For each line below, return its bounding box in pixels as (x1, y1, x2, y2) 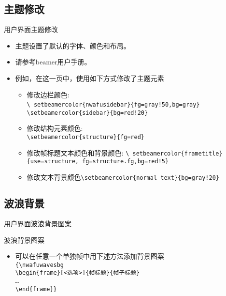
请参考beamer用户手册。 (15, 57, 91, 67)
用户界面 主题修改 (4, 24, 58, 34)
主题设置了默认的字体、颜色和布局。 (15, 40, 130, 50)
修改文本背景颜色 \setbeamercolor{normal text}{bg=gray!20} (27, 172, 219, 182)
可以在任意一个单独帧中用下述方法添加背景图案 (15, 251, 164, 261)
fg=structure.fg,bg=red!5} (82, 158, 169, 165)
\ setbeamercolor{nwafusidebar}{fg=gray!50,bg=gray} (27, 101, 200, 109)
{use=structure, (27, 158, 79, 165)
